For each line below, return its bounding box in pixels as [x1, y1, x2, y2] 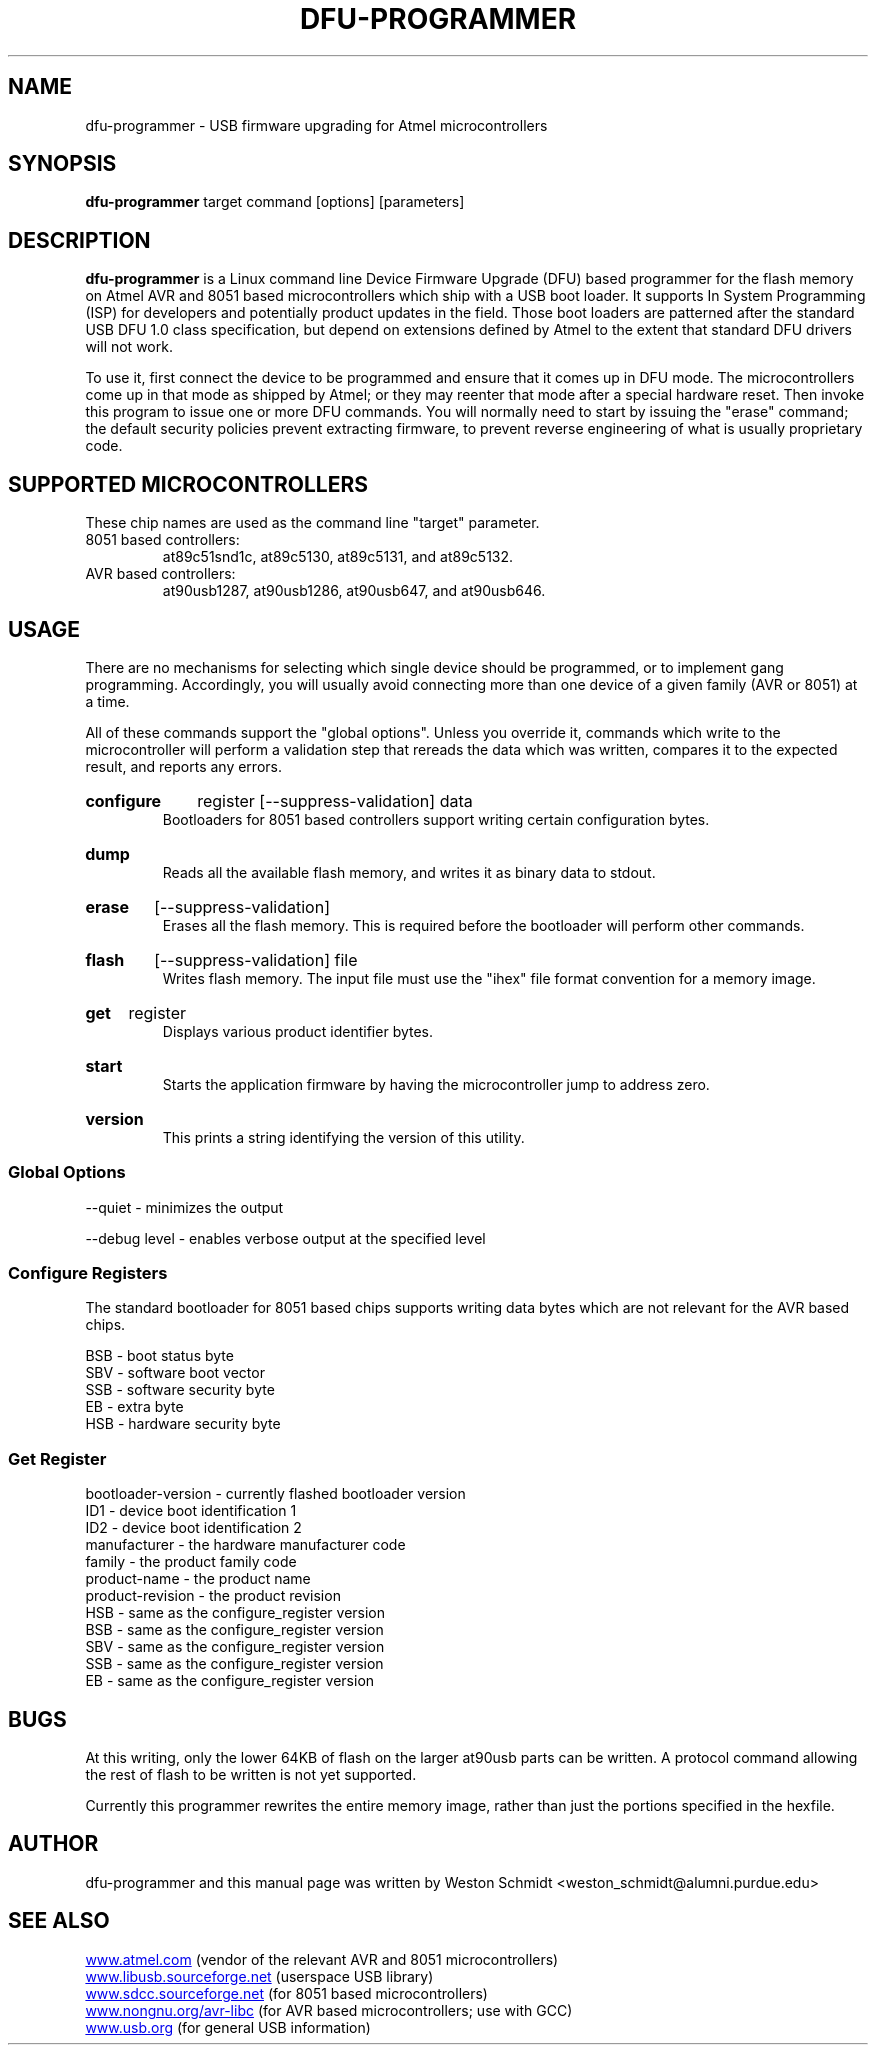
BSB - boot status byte [85, 1347, 234, 1365]
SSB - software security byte [85, 1381, 275, 1399]
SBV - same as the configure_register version [85, 1638, 385, 1656]
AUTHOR [8, 1831, 99, 1857]
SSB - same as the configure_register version [85, 1655, 384, 1673]
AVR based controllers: [85, 565, 236, 583]
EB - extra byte [85, 1398, 184, 1416]
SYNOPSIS [8, 151, 117, 177]
